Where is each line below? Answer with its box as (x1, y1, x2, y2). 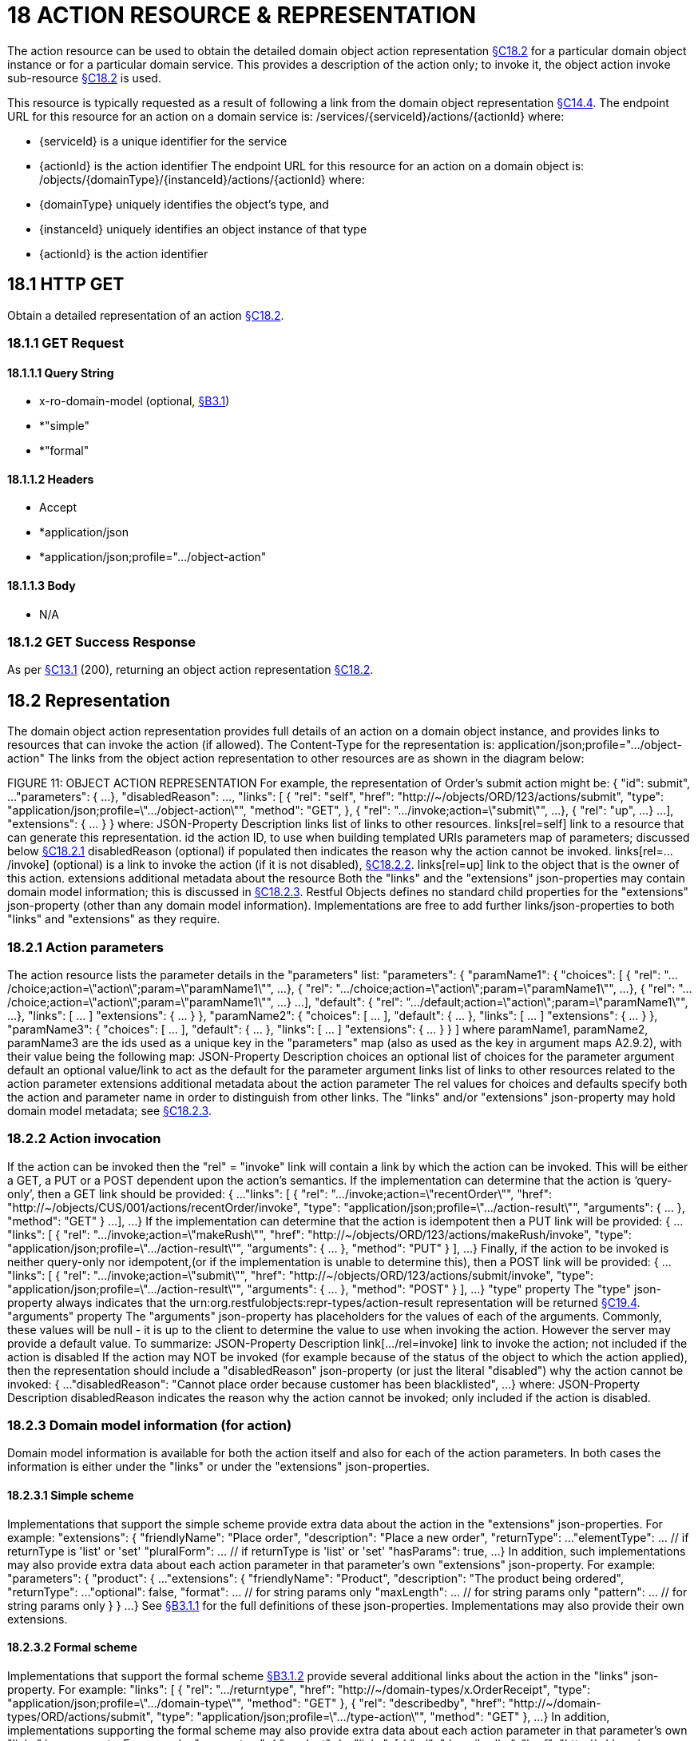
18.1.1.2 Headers (7, 472, 94, 486)
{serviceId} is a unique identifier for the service (39, 133, 288, 148)
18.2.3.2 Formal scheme (7, 1640, 137, 1655)
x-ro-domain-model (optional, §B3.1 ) (39, 394, 230, 408)
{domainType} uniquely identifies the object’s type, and (39, 197, 329, 211)
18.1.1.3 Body (7, 579, 76, 593)
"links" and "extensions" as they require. (7, 912, 220, 926)
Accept (39, 500, 77, 515)
